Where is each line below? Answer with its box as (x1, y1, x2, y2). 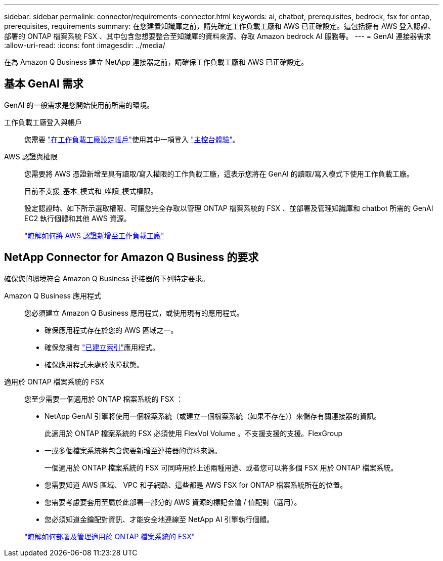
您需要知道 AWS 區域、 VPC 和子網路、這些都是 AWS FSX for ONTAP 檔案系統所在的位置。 (45, 480, 347, 489)
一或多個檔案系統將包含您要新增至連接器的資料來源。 (45, 446, 221, 455)
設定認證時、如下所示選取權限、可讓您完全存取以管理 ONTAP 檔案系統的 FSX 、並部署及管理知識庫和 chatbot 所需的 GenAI (24, 203, 433, 212)
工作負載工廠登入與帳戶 (4, 117, 82, 126)
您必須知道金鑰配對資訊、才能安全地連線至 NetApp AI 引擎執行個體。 (45, 514, 274, 524)
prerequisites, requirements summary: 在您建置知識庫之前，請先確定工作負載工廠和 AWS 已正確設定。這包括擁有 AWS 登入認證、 (4, 22, 435, 30)
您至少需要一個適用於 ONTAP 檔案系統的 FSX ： (24, 394, 184, 403)
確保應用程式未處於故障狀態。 (45, 360, 144, 369)
